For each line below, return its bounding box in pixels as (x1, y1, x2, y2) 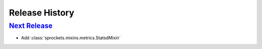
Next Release (9, 21, 53, 30)
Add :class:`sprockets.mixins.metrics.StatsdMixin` (21, 35, 121, 41)
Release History (9, 7, 75, 18)
